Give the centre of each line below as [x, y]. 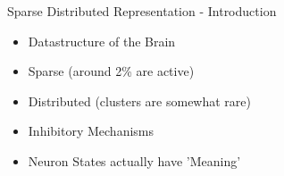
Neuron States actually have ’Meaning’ [134, 160]
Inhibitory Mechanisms [91, 131]
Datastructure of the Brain [102, 41]
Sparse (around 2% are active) [111, 71]
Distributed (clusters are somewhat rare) [139, 101]
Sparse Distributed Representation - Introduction [142, 11]
